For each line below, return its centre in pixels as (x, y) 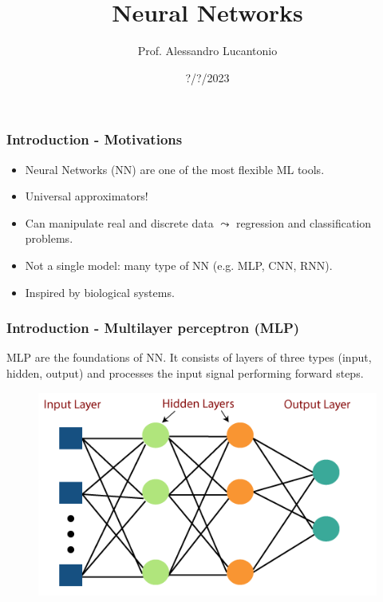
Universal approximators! (87, 196)
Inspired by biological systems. (100, 292)
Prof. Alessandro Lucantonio (207, 51)
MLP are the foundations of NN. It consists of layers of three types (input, (189, 357)
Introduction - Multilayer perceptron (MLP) (153, 328)
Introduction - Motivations (95, 139)
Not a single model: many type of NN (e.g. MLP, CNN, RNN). (179, 265)
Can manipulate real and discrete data (119, 222)
